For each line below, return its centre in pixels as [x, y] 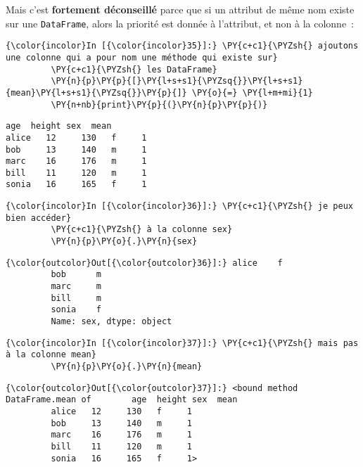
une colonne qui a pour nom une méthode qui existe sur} [142, 57]
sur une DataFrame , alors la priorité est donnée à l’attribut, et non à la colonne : [180, 23]
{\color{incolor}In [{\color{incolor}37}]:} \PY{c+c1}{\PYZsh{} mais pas [182, 343]
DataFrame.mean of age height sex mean [122, 400]
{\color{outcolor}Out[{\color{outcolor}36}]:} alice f [144, 263]
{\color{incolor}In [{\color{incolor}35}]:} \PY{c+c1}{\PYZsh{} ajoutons [182, 46]
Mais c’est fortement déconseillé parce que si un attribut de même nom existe [180, 9]
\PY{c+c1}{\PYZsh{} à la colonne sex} [142, 230]
